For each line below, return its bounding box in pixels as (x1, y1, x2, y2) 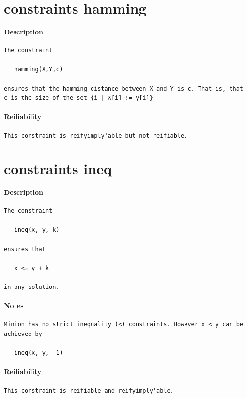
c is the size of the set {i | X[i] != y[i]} (4, 95, 153, 102)
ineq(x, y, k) (14, 226, 60, 234)
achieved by (4, 331, 42, 338)
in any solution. (4, 284, 60, 291)
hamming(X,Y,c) (14, 66, 63, 73)
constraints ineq (4, 159, 112, 178)
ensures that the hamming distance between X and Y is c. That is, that (4, 85, 243, 92)
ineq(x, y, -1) (14, 350, 63, 357)
